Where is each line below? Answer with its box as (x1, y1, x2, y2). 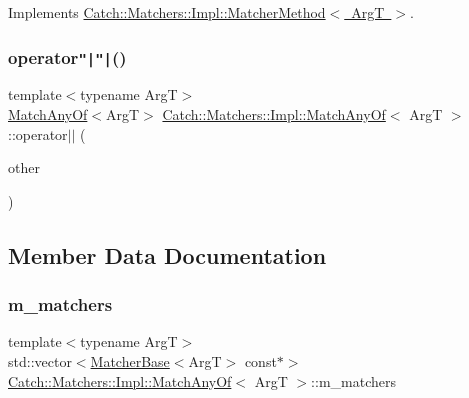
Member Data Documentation (8, 239, 327, 270)
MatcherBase (90, 350, 170, 371)
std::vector (8, 350, 72, 371)
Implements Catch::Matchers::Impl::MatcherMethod (8, 2, 326, 22)
